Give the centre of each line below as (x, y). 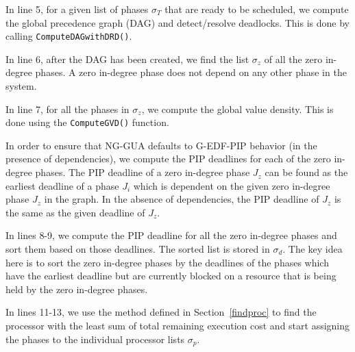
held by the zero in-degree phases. (77, 289)
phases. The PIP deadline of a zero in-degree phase (143, 172)
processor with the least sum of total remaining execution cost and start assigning (178, 325)
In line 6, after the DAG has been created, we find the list (127, 59)
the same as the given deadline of (75, 212)
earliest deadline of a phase (62, 185)
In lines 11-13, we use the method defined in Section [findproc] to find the (161, 312)
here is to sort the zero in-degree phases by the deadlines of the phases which (167, 262)
